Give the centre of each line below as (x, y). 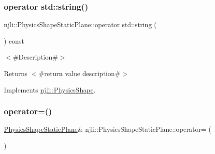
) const (14, 40)
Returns (16, 73)
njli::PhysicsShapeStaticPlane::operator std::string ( (80, 24)
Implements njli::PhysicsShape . (50, 89)
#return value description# (79, 73)
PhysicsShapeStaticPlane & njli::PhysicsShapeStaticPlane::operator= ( (108, 129)
